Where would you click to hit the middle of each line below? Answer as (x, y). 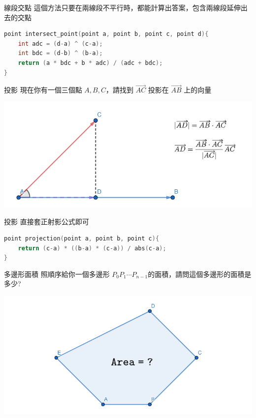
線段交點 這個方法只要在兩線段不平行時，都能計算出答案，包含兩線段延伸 (122, 7)
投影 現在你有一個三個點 (43, 90)
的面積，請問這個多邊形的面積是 (200, 274)
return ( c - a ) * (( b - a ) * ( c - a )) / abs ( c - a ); (92, 248)
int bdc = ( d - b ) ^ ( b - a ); (60, 53)
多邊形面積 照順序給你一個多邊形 (57, 274)
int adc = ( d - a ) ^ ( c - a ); (60, 44)
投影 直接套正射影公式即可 (47, 222)
